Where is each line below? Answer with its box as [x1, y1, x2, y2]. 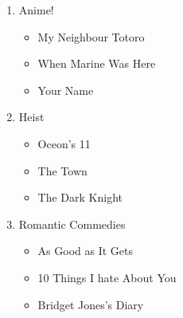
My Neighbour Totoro [37, 28, 145, 45]
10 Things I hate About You [37, 269, 177, 285]
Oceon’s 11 [37, 135, 91, 151]
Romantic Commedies [18, 215, 126, 232]
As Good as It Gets [37, 242, 133, 259]
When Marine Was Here [37, 55, 156, 72]
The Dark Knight [37, 189, 123, 206]
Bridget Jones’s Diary [37, 296, 144, 312]
